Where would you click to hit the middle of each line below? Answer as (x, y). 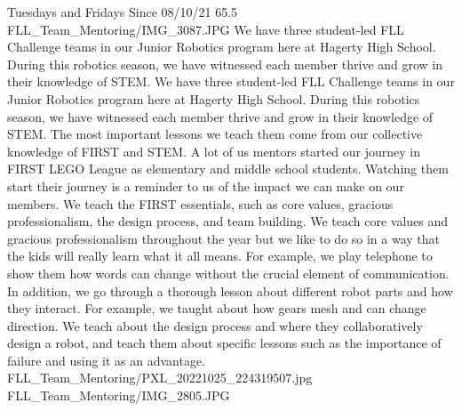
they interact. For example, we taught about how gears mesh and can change (217, 308)
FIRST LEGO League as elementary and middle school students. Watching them (228, 169)
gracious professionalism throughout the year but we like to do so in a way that (224, 238)
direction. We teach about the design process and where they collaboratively (215, 325)
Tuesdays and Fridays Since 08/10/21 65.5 (123, 12)
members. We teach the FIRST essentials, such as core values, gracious (200, 203)
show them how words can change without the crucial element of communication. (228, 273)
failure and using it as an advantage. (107, 360)
